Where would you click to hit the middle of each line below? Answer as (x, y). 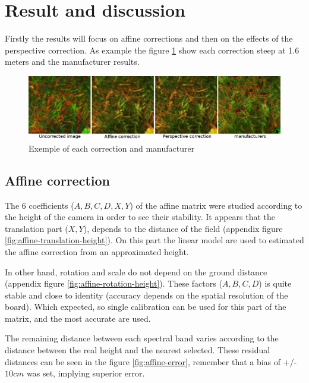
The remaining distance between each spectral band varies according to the (142, 338)
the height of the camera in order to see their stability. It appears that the (140, 217)
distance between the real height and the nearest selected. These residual (138, 350)
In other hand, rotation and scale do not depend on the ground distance (136, 271)
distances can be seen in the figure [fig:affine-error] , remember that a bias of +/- (151, 361)
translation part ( (37, 228)
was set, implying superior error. (86, 373)
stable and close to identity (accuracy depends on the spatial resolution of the (146, 295)
